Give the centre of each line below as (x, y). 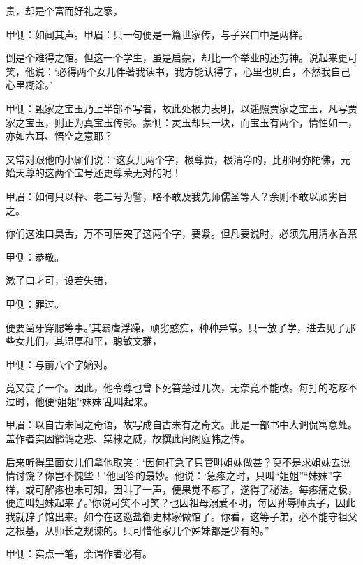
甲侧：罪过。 (35, 303)
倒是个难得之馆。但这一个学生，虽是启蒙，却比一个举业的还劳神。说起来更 (177, 58)
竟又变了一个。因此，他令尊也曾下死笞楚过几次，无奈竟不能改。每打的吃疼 (177, 387)
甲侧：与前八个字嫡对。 (59, 364)
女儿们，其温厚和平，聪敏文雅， (88, 341)
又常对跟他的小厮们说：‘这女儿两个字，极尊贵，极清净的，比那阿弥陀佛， (173, 159)
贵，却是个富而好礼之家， (64, 10)
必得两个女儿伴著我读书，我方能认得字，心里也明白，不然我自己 (203, 71)
